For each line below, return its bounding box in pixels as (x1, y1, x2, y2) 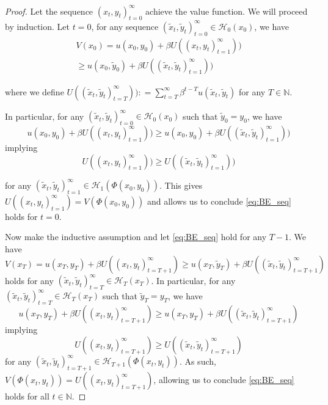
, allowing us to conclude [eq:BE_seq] (153, 373, 294, 386)
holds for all (5, 390, 49, 403)
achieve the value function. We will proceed (145, 4, 308, 17)
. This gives (159, 178, 203, 191)
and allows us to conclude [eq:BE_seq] (147, 194, 291, 207)
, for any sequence (91, 20, 159, 32)
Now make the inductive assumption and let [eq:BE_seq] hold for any (5, 230, 267, 243)
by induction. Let (5, 20, 70, 32)
